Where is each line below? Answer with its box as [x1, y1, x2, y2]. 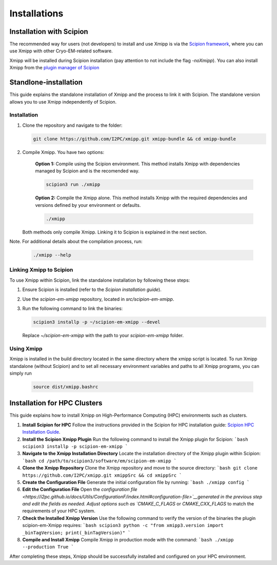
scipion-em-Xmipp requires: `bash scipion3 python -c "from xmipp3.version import [22, 522, 224, 529]
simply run [9, 370, 32, 376]
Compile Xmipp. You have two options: [22, 149, 105, 155]
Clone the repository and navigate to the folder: [22, 122, 123, 128]
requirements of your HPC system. [22, 508, 96, 514]
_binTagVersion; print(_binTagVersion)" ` [22, 530, 131, 536]
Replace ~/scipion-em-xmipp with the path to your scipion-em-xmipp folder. [22, 333, 184, 338]
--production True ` [22, 544, 74, 550]
